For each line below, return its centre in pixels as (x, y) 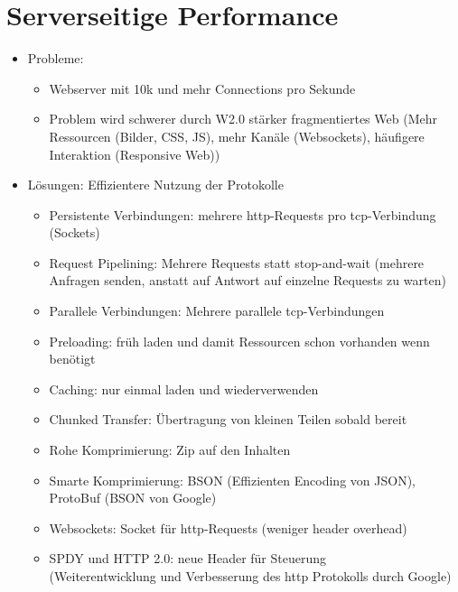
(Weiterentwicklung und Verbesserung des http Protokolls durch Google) (250, 576)
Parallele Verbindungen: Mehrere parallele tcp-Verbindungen (217, 311)
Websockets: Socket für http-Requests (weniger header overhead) (228, 527)
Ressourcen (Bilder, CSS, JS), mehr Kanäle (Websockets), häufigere (237, 136)
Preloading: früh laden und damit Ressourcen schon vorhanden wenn (239, 341)
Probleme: (56, 58)
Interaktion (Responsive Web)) (135, 154)
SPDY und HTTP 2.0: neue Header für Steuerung (187, 558)
